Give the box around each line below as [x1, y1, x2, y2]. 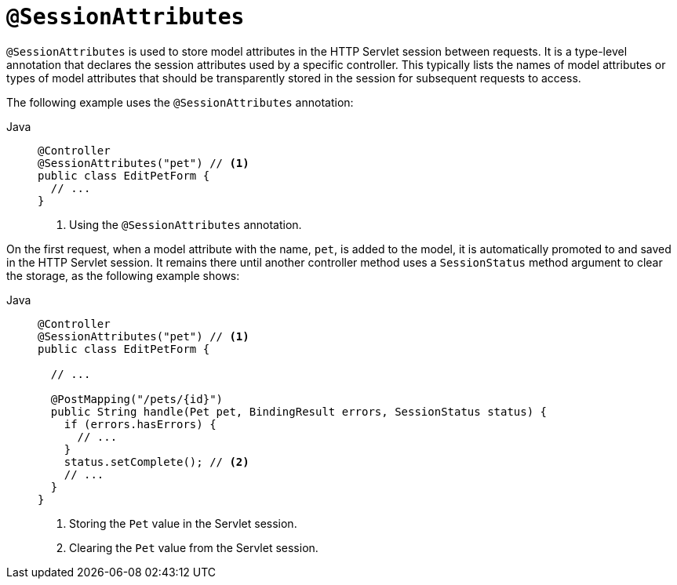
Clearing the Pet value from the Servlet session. [69, 540, 318, 554]
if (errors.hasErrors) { [64, 417, 217, 431]
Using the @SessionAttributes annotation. [69, 217, 302, 231]
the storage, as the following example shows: [6, 268, 240, 282]
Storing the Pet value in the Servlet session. [69, 516, 297, 530]
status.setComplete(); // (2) [64, 455, 249, 468]
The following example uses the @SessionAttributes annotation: [6, 95, 354, 109]
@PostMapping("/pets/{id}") [50, 392, 224, 405]
